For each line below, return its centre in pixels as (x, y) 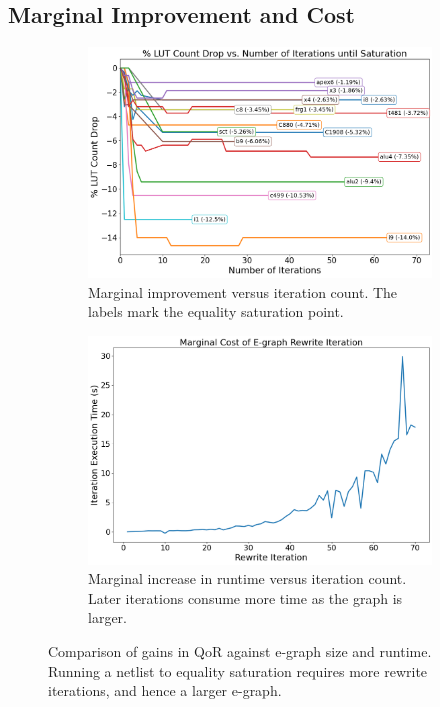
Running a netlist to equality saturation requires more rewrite (238, 670)
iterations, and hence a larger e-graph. (165, 690)
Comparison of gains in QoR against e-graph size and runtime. (240, 650)
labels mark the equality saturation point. (216, 311)
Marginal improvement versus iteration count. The (243, 291)
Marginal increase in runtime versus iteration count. (247, 578)
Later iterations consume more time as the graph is (245, 597)
